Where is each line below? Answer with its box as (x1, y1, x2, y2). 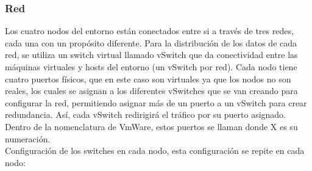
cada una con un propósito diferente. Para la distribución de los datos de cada (5, 36, 297, 49)
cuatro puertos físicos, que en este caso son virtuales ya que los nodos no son (5, 72, 291, 85)
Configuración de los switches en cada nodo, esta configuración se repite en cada (5, 144, 305, 157)
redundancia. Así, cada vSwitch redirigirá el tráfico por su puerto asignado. (5, 108, 286, 121)
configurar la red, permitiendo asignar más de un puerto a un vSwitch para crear (5, 96, 307, 109)
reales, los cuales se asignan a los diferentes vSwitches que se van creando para (5, 84, 298, 97)
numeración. (5, 132, 51, 145)
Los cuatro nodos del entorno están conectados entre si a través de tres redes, (5, 24, 294, 37)
